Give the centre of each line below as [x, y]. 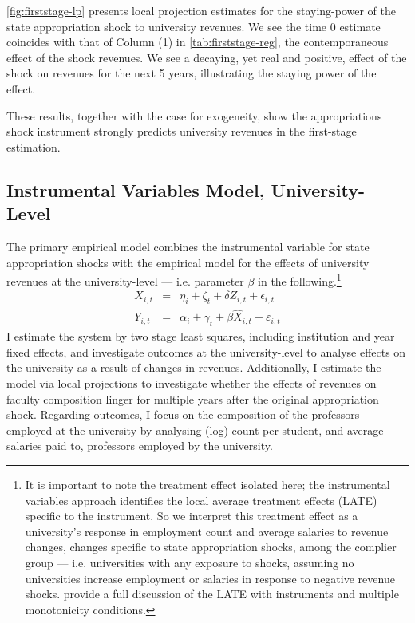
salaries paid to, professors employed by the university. [140, 446]
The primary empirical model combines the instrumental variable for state [188, 246]
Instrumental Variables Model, [136, 189]
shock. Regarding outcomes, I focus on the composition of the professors [183, 414]
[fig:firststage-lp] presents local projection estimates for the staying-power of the [202, 10]
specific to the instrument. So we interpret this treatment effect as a [192, 516]
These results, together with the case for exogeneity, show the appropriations [194, 115]
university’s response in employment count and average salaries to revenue [207, 531]
